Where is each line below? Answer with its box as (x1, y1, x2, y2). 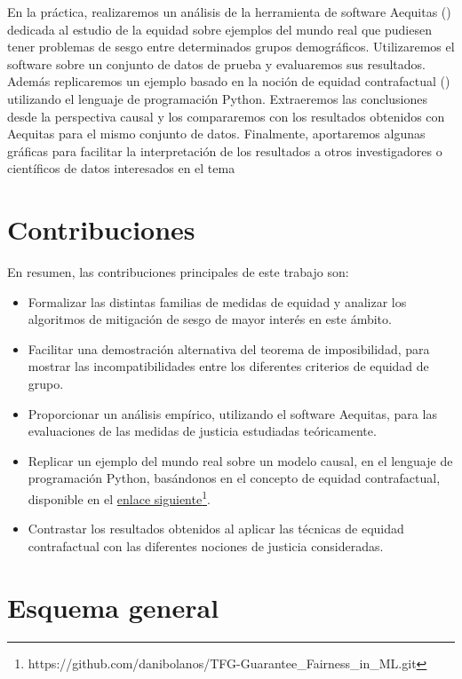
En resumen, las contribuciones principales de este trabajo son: (7, 263, 349, 281)
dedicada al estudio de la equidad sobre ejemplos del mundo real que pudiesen (7, 20, 432, 38)
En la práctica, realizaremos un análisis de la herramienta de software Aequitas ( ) (7, 3, 451, 20)
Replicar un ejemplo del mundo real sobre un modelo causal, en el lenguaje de (28, 451, 453, 470)
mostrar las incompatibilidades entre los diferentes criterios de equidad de (28, 357, 429, 375)
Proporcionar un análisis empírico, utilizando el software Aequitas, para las (28, 404, 437, 422)
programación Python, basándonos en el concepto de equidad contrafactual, (28, 469, 441, 487)
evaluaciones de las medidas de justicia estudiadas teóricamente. (28, 422, 377, 440)
